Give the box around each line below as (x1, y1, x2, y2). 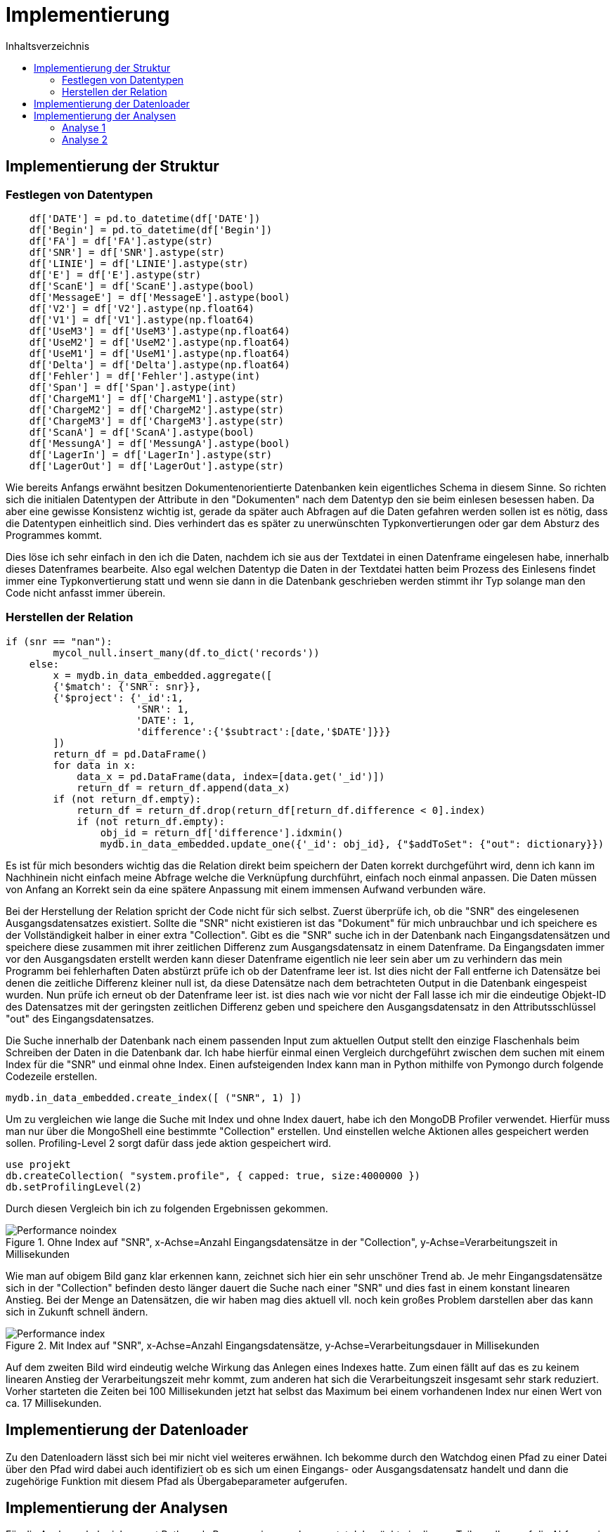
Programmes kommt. (6, 528, 103, 541)
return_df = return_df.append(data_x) (77, 781, 290, 793)
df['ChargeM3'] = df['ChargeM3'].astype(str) (29, 415, 285, 427)
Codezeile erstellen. (6, 1070, 98, 1082)
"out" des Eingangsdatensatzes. (6, 1012, 155, 1025)
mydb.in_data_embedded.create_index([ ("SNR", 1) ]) (6, 1091, 302, 1103)
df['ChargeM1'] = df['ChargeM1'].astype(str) (29, 392, 285, 404)
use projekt (6, 1158, 71, 1170)
